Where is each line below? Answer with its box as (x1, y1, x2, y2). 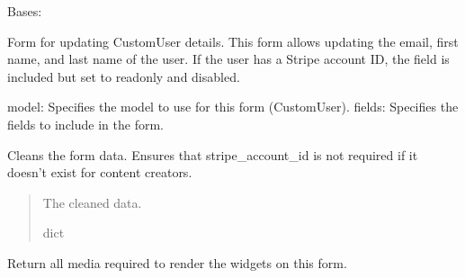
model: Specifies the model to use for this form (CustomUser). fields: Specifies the (7, 97, 459, 116)
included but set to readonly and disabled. (7, 67, 240, 85)
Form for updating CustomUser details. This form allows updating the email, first (7, 31, 459, 50)
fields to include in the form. (7, 114, 164, 133)
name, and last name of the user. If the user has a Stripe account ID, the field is (7, 49, 450, 68)
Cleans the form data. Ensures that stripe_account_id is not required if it (7, 145, 418, 164)
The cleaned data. (42, 193, 142, 211)
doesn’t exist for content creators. (7, 163, 192, 182)
